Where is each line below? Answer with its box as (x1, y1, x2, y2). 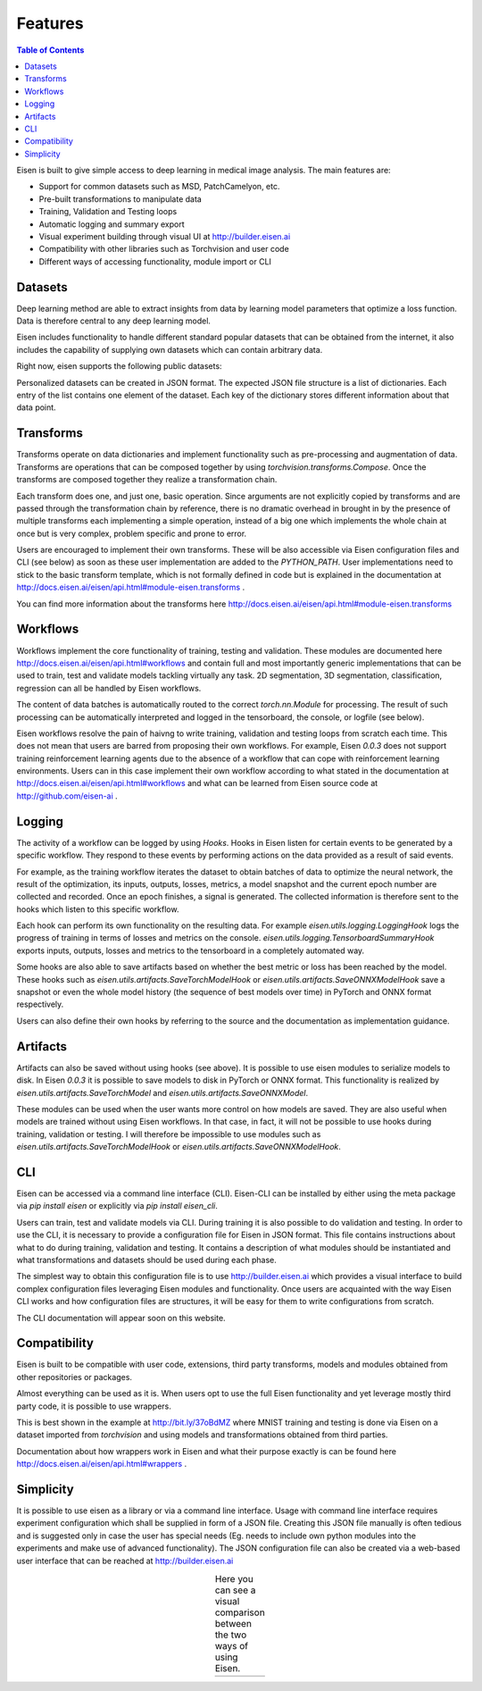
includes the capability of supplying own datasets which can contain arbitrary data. (16, 344, 323, 355)
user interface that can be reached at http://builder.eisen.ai (16, 1555, 234, 1566)
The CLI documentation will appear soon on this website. (16, 1312, 227, 1323)
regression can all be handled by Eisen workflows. (16, 682, 202, 693)
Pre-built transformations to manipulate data (38, 193, 203, 205)
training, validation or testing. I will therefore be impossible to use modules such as (16, 1128, 321, 1139)
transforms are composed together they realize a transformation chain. (16, 474, 278, 485)
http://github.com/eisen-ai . (16, 791, 118, 801)
